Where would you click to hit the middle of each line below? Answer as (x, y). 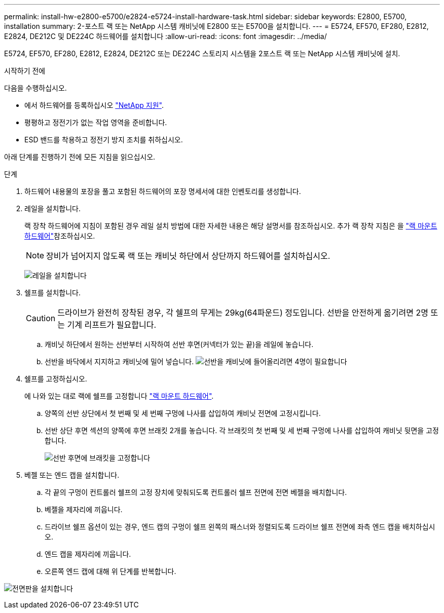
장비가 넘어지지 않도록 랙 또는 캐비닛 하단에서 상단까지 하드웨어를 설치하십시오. (188, 256)
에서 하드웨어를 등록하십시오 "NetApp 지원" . (94, 105)
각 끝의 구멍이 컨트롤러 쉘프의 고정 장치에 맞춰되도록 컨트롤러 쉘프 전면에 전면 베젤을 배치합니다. (196, 492)
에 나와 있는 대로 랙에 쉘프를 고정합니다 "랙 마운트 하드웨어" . (119, 396)
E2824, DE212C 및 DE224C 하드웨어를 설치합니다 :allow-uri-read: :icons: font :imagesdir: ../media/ (165, 36)
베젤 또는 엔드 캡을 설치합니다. (72, 475)
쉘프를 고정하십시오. (56, 379)
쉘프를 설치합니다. (53, 293)
